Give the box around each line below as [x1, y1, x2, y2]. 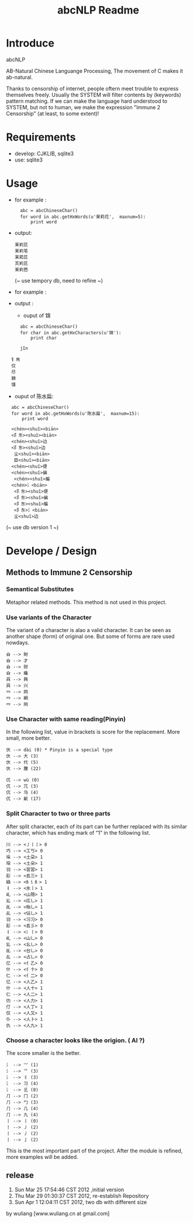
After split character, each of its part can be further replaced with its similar [6, 823, 187, 830]
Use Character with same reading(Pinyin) [6, 715, 126, 723]
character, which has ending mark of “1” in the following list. [6, 829, 151, 836]
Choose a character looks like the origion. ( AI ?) [6, 1036, 145, 1044]
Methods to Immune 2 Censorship [6, 567, 133, 577]
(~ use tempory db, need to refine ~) [14, 277, 104, 284]
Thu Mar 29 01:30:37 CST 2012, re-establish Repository [14, 1192, 149, 1199]
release [6, 1170, 34, 1181]
